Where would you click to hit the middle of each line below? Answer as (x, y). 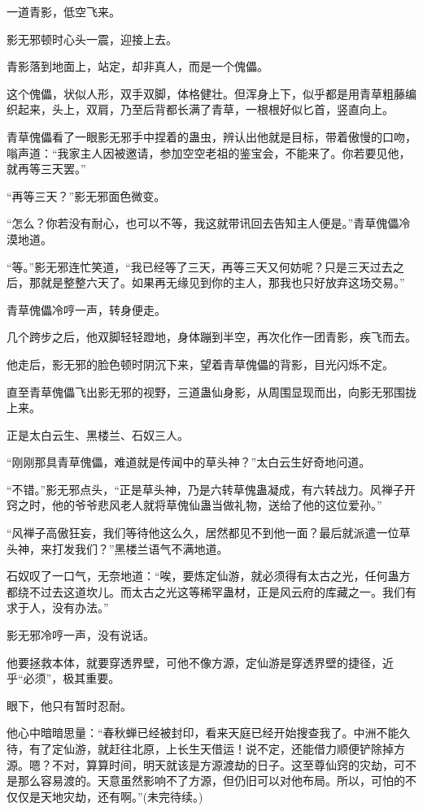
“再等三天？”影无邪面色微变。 (86, 195)
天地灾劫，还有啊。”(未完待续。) (122, 796)
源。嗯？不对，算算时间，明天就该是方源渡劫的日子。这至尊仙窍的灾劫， (200, 764)
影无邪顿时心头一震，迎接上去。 (92, 39)
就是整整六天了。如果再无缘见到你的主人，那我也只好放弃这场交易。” (222, 282)
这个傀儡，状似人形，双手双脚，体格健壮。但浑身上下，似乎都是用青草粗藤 (206, 93)
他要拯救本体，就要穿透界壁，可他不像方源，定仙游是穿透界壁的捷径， (194, 662)
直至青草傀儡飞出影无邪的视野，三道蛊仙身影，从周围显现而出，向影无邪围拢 (211, 391)
